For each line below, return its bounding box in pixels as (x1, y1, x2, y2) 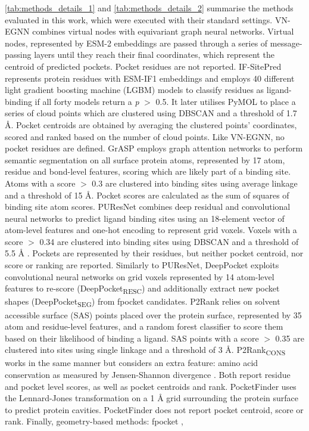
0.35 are (275, 331, 304, 344)
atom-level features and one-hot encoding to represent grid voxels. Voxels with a (5, 224, 297, 236)
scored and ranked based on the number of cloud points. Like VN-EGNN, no (5, 130, 285, 142)
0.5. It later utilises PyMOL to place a (155, 95, 296, 107)
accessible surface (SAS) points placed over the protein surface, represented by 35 (5, 308, 302, 321)
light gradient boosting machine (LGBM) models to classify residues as (5, 83, 264, 96)
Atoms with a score (5, 176, 76, 189)
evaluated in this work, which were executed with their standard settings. (5, 13, 273, 26)
